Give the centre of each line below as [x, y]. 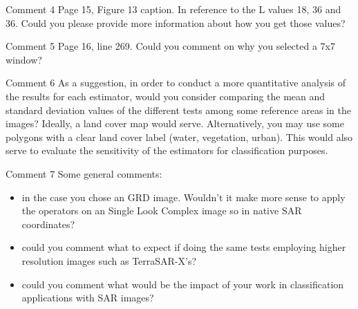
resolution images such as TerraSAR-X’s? [109, 260]
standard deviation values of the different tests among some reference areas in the [178, 110]
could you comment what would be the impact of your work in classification [183, 284]
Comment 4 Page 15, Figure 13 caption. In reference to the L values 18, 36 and [173, 9]
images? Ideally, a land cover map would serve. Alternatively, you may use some [175, 123]
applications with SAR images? [88, 298]
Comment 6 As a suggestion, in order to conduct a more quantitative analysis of [176, 83]
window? [24, 59]
